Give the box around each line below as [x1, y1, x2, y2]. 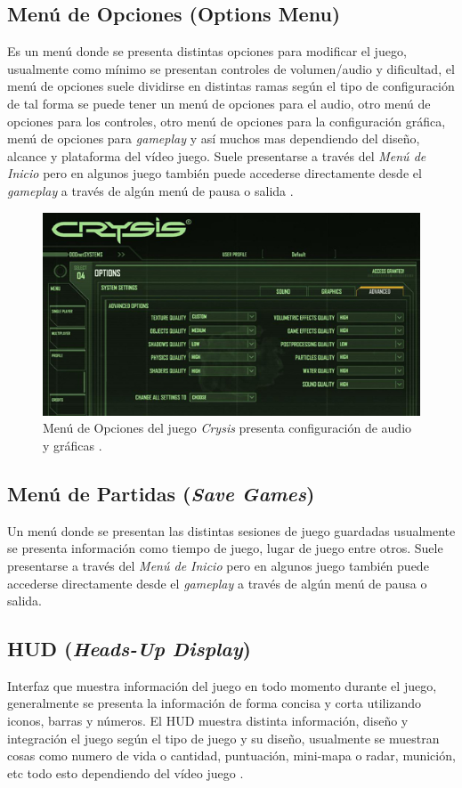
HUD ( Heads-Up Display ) [7, 635, 251, 662]
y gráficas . [43, 435, 102, 454]
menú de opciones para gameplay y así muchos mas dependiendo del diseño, [7, 129, 420, 148]
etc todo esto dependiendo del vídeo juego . [7, 763, 244, 782]
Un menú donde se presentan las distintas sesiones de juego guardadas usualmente [7, 521, 456, 540]
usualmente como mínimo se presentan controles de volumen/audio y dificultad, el [7, 59, 455, 77]
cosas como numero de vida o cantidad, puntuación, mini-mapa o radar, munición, [7, 746, 456, 765]
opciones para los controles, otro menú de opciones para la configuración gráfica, [7, 111, 446, 130]
